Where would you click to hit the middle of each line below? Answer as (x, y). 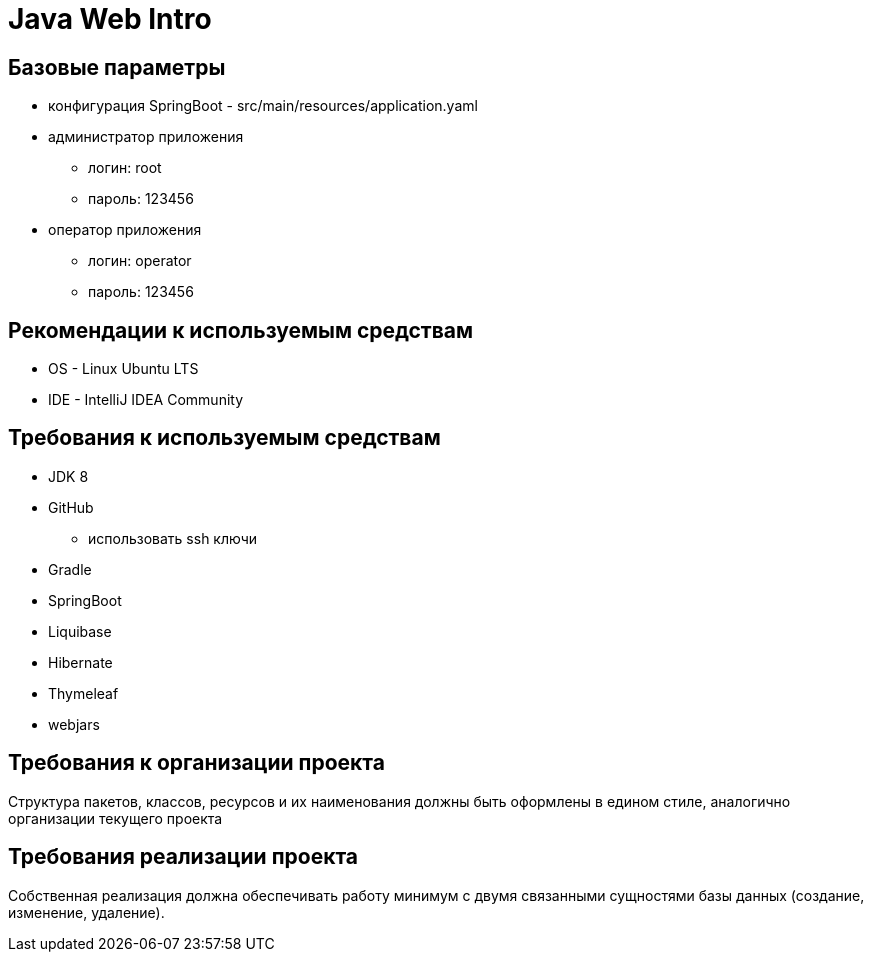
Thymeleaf (83, 693)
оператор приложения (125, 230)
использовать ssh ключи (173, 538)
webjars (74, 724)
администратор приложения (146, 137)
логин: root (125, 168)
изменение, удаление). (86, 912)
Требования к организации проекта (196, 763)
